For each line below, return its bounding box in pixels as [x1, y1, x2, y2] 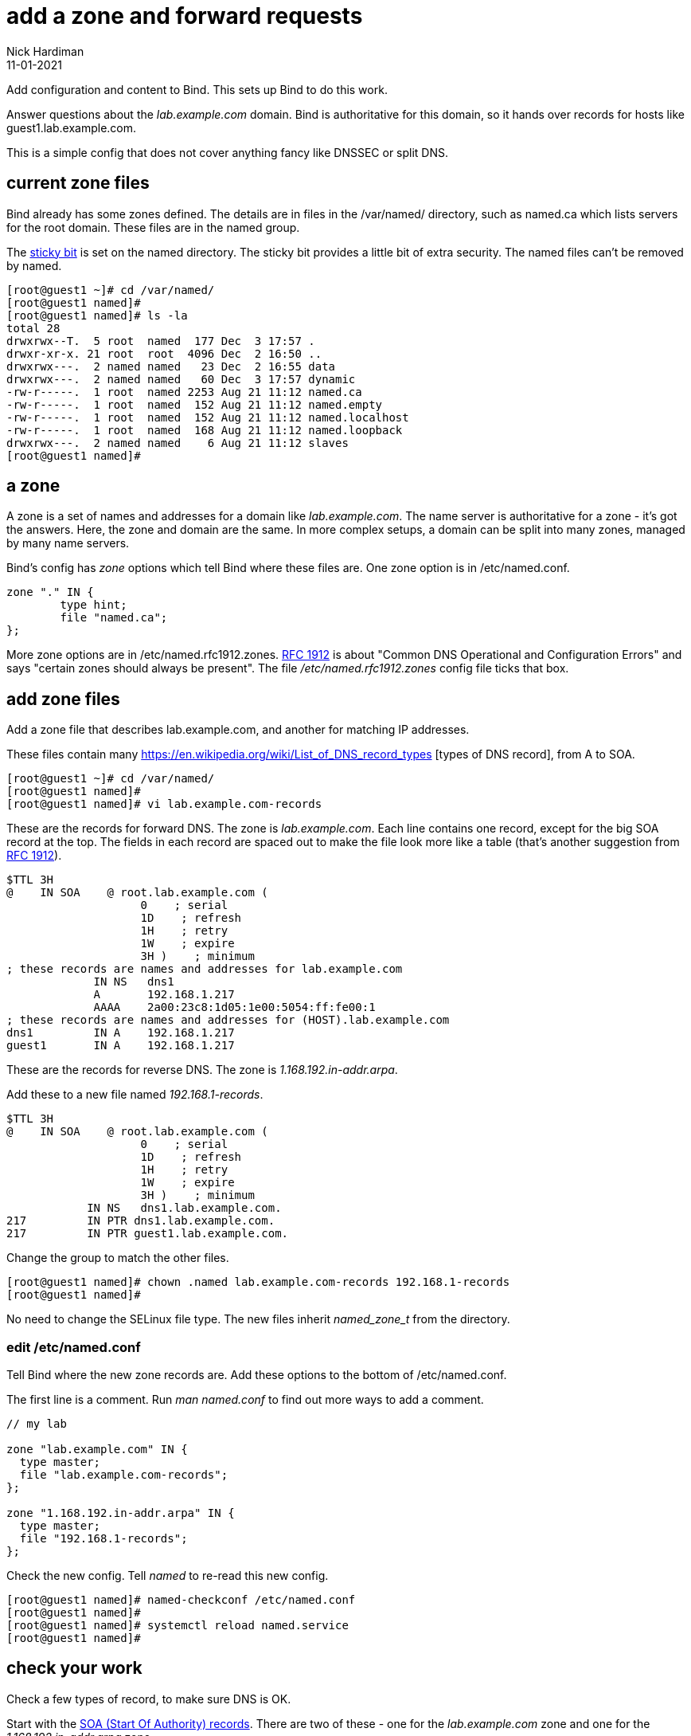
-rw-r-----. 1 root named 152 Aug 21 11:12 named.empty [6, 398, 383, 411]
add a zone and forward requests [6, 2, 363, 29]
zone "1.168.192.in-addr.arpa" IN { [6, 1507, 235, 1520]
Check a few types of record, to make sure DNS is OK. [6, 1691, 291, 1706]
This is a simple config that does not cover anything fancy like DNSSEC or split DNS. [6, 145, 449, 159]
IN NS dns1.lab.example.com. [87, 1201, 282, 1215]
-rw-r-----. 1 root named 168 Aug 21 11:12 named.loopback [6, 423, 403, 437]
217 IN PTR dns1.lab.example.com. [6, 1214, 275, 1228]
